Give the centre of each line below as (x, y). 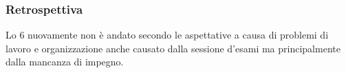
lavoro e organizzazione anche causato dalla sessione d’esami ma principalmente (173, 48)
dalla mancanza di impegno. (65, 62)
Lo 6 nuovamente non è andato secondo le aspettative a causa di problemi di (167, 35)
